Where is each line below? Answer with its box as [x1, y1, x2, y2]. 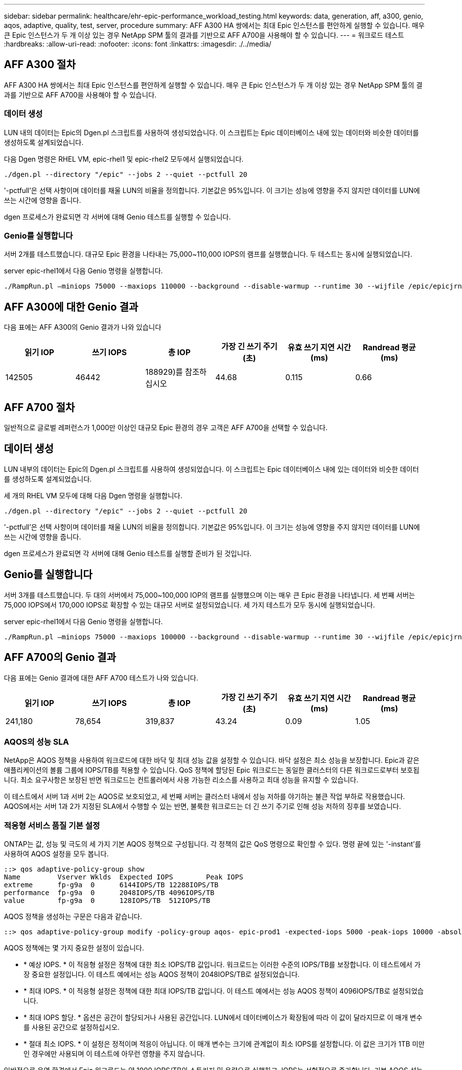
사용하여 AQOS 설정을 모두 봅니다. [4, 850, 109, 858]
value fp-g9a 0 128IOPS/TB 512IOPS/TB [4, 897, 210, 905]
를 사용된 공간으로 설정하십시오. [23, 1023, 120, 1032]
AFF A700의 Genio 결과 [4, 651, 116, 664]
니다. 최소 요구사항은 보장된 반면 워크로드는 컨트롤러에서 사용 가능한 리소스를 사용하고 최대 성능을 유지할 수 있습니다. [4, 776, 359, 784]
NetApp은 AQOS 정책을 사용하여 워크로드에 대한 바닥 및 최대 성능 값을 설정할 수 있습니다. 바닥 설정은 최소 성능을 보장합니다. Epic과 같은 [4, 756, 419, 765]
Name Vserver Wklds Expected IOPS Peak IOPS [4, 873, 243, 881]
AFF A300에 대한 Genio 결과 [4, 300, 139, 313]
